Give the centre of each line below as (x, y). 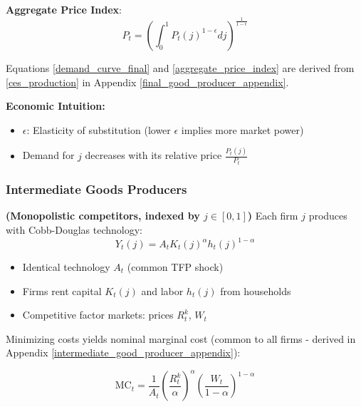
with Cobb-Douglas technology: (74, 229)
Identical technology (66, 267)
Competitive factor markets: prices (98, 315)
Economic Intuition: (56, 106)
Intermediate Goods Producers (96, 189)
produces (328, 216)
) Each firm (273, 216)
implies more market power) (242, 129)
